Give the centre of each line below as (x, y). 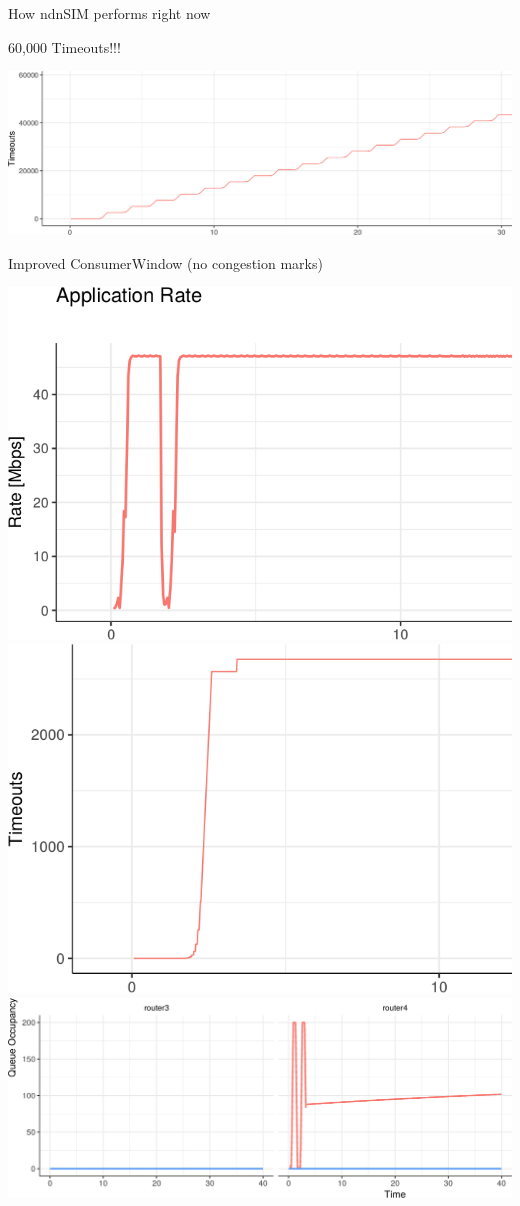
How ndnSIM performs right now (109, 13)
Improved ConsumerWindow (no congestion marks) (165, 262)
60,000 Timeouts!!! (64, 46)
